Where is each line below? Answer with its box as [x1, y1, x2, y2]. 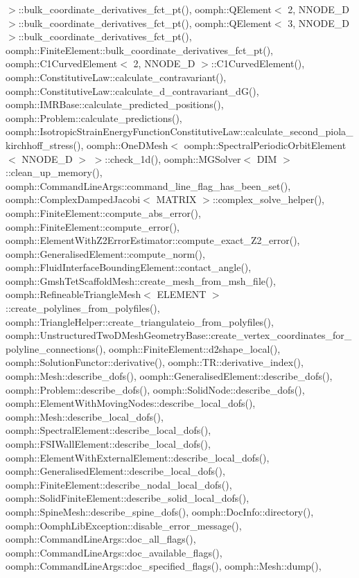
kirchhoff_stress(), [6, 137, 84, 152]
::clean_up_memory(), [6, 165, 103, 179]
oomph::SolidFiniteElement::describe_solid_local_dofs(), [6, 491, 249, 505]
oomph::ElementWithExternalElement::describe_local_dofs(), [6, 450, 270, 464]
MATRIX [156, 192, 197, 207]
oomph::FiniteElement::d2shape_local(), [109, 341, 281, 356]
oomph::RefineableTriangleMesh [6, 287, 141, 301]
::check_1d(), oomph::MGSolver [105, 151, 241, 166]
